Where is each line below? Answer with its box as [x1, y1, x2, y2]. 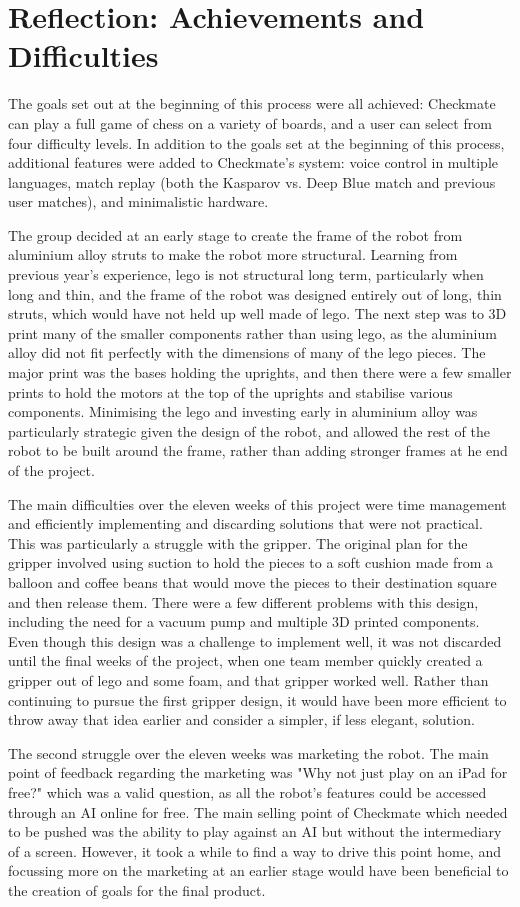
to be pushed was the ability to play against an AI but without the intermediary [8, 821, 502, 842]
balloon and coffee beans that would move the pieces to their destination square [8, 571, 497, 592]
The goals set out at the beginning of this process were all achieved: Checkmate [8, 93, 496, 114]
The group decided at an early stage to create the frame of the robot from [8, 224, 463, 245]
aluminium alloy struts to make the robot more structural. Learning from [8, 244, 458, 265]
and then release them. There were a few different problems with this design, [8, 591, 479, 612]
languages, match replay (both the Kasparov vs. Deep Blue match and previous [8, 171, 496, 192]
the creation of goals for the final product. [8, 879, 266, 900]
